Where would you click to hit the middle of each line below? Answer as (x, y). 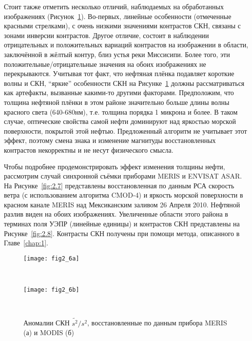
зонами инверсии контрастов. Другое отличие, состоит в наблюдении (107, 35)
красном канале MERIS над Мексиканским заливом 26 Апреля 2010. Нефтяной (122, 204)
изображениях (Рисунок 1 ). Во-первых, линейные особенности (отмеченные (118, 16)
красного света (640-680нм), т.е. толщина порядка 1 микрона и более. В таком (121, 111)
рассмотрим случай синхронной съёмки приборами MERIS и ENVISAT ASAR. (123, 176)
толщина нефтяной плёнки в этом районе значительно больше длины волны (117, 102)
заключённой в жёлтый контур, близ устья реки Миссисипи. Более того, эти (117, 54)
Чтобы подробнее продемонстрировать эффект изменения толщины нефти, (115, 166)
